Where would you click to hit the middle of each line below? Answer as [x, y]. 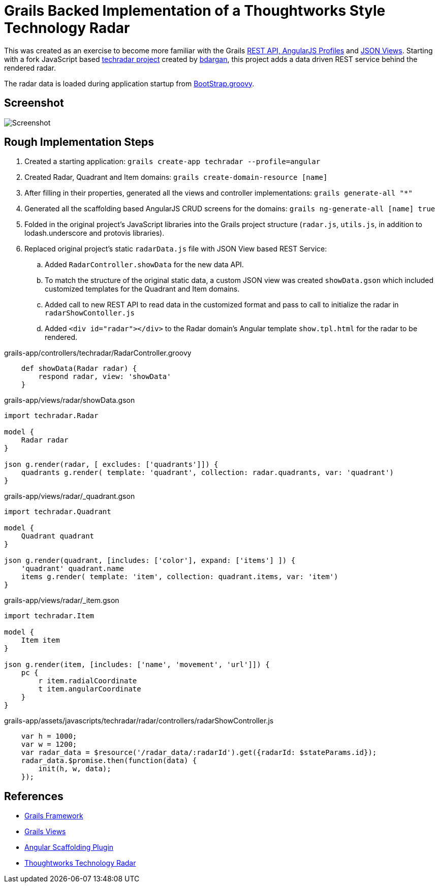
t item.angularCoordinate [90, 689]
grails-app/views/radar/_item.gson [62, 600]
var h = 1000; [49, 736]
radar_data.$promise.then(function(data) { [109, 761]
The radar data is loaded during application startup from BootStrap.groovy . [129, 83]
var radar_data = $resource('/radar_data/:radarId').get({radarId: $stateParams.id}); [199, 753]
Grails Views [45, 832]
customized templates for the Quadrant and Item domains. [142, 289]
